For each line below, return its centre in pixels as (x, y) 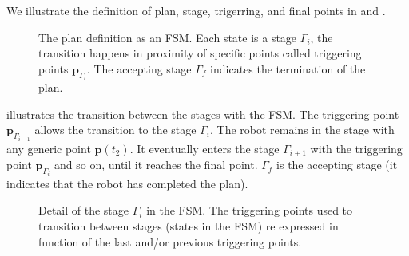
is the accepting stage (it (337, 165)
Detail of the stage (84, 210)
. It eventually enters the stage (204, 148)
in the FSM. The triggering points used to (250, 210)
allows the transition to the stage (115, 130)
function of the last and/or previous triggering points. (170, 241)
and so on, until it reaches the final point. (156, 165)
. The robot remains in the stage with (302, 130)
